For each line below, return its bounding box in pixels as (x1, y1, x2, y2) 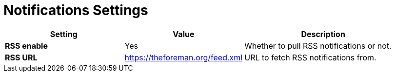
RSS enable (5, 40, 48, 51)
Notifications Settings (3, 2, 148, 19)
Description (301, 29, 345, 39)
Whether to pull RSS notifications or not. (244, 40, 392, 51)
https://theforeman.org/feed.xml (124, 52, 243, 62)
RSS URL (5, 52, 38, 62)
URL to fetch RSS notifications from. (244, 52, 376, 62)
